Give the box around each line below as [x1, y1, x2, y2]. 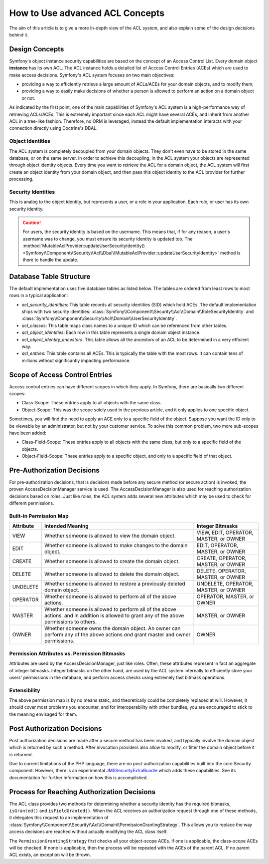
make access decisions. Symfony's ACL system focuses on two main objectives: [9, 72, 175, 78]
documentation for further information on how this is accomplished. [9, 774, 148, 781]
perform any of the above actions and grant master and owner [44, 631, 191, 638]
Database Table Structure [9, 272, 91, 281]
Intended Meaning [44, 523, 89, 530]
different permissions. [9, 500, 54, 506]
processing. [9, 176, 34, 182]
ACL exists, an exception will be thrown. [9, 852, 91, 858]
